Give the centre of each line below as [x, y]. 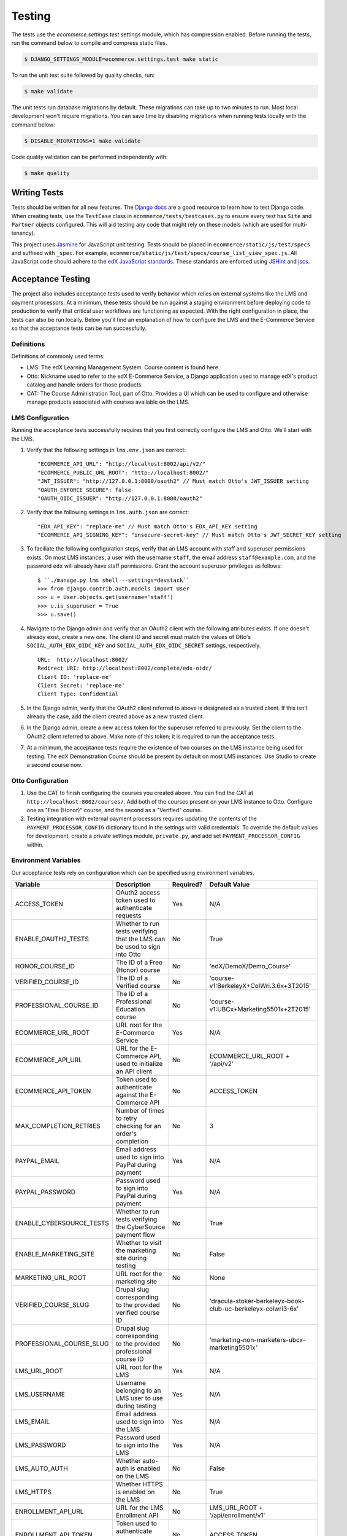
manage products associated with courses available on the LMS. [108, 402]
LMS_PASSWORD [40, 1445]
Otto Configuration [40, 780]
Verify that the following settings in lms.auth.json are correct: [108, 512]
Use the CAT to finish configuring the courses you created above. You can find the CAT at [140, 793]
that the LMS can [140, 939]
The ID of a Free [139, 963]
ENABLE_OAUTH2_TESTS [52, 939]
